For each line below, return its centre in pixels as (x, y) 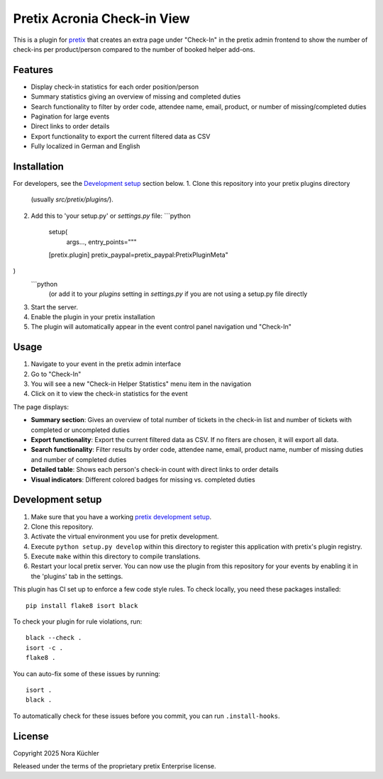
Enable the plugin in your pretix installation (93, 317)
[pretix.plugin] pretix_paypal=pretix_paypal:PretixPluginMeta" (138, 255)
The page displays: (41, 407)
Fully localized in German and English (85, 146)
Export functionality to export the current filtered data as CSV (121, 136)
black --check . (54, 638)
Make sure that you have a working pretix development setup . (121, 516)
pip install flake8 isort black (82, 606)
